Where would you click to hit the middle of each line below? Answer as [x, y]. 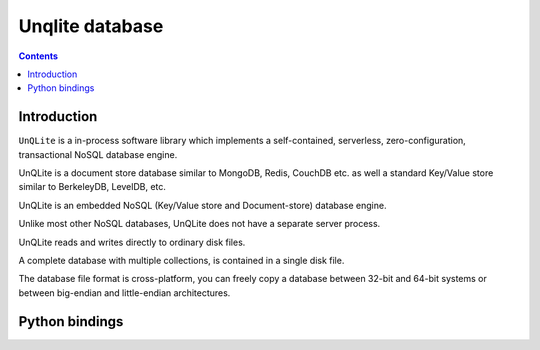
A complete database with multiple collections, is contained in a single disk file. [181, 260]
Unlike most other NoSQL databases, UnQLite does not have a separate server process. [199, 224]
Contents [38, 56]
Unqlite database [91, 26]
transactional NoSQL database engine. [98, 154]
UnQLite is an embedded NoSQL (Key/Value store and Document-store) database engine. [202, 205]
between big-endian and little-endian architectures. [124, 292]
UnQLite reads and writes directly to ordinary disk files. [132, 242]
